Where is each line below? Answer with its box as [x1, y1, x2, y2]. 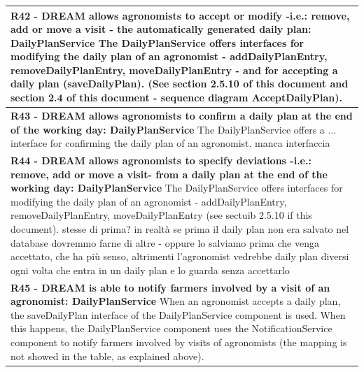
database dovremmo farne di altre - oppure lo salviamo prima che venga [10, 235, 319, 250]
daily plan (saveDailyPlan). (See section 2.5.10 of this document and [10, 76, 349, 91]
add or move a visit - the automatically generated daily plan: [10, 22, 311, 36]
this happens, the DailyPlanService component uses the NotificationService [10, 321, 332, 336]
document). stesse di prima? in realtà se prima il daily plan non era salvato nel [10, 221, 349, 236]
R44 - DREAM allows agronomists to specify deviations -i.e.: [10, 152, 311, 167]
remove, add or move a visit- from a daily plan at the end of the [10, 166, 328, 181]
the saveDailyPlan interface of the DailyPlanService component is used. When [10, 307, 346, 322]
